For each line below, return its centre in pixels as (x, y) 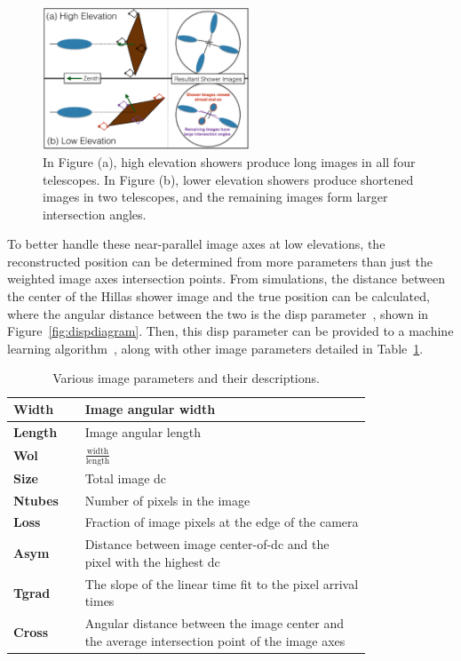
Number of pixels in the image (167, 500)
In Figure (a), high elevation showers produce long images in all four (229, 161)
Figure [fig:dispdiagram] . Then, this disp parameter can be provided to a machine (230, 331)
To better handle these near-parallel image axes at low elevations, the (196, 244)
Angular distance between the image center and (215, 623)
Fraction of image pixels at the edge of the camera (222, 522)
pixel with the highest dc (152, 561)
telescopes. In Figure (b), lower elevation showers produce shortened (228, 179)
